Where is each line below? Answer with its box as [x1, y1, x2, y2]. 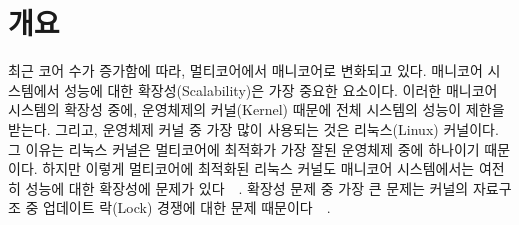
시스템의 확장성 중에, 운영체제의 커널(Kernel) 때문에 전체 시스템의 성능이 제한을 [8, 99, 505, 120]
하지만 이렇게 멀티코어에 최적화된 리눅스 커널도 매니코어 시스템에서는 [42, 158, 475, 179]
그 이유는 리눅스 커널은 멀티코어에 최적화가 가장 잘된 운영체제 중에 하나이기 [8, 138, 480, 159]
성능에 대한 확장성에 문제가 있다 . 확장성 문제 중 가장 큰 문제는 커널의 [25, 177, 469, 198]
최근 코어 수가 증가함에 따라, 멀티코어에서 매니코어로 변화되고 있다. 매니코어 [8, 60, 483, 81]
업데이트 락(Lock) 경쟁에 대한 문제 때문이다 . [43, 197, 331, 218]
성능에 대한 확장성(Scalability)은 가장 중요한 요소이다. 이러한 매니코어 [64, 79, 498, 100]
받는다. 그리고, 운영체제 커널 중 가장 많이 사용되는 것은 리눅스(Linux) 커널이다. [8, 118, 499, 139]
